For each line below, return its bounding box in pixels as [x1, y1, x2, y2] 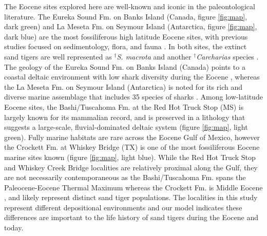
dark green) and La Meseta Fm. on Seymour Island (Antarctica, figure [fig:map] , [4, 21, 257, 32]
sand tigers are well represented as [4, 51, 112, 62]
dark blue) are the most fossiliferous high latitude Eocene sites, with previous [4, 31, 248, 42]
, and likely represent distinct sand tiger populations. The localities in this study [4, 192, 258, 203]
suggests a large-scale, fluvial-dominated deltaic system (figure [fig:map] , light [4, 122, 248, 132]
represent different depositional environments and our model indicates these [4, 202, 242, 212]
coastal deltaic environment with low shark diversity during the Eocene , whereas [4, 71, 260, 82]
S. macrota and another [117, 51, 192, 62]
